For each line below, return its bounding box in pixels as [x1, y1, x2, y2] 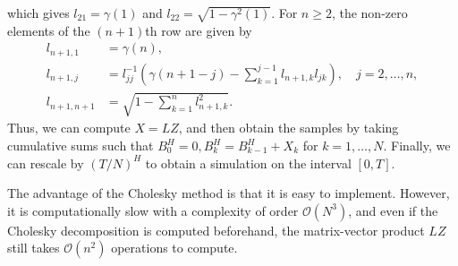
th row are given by [145, 21, 252, 39]
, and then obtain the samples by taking [178, 118, 399, 137]
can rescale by [7, 153, 84, 172]
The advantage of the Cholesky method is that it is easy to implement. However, [7, 184, 450, 202]
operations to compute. [111, 238, 238, 257]
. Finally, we [383, 136, 451, 155]
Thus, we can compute [7, 118, 131, 137]
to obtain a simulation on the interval [145, 153, 352, 172]
